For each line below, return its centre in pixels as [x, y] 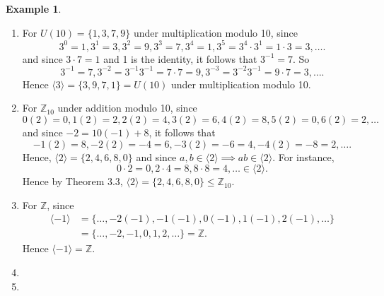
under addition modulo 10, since [127, 108]
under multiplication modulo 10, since [215, 32]
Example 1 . [34, 8]
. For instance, [303, 156]
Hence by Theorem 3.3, [72, 181]
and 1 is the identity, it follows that [180, 58]
